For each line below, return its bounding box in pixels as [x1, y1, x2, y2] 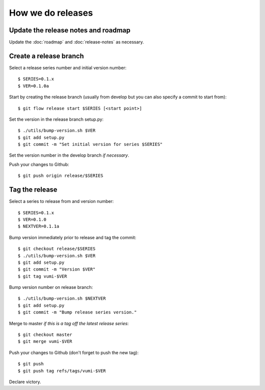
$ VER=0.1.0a [18, 83, 49, 88]
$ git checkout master [18, 332, 73, 337]
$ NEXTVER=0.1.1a [18, 223, 59, 229]
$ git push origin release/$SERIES [18, 173, 104, 179]
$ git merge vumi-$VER [18, 339, 73, 344]
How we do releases [9, 7, 93, 18]
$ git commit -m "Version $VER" [18, 267, 96, 272]
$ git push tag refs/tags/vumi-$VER [18, 368, 106, 373]
